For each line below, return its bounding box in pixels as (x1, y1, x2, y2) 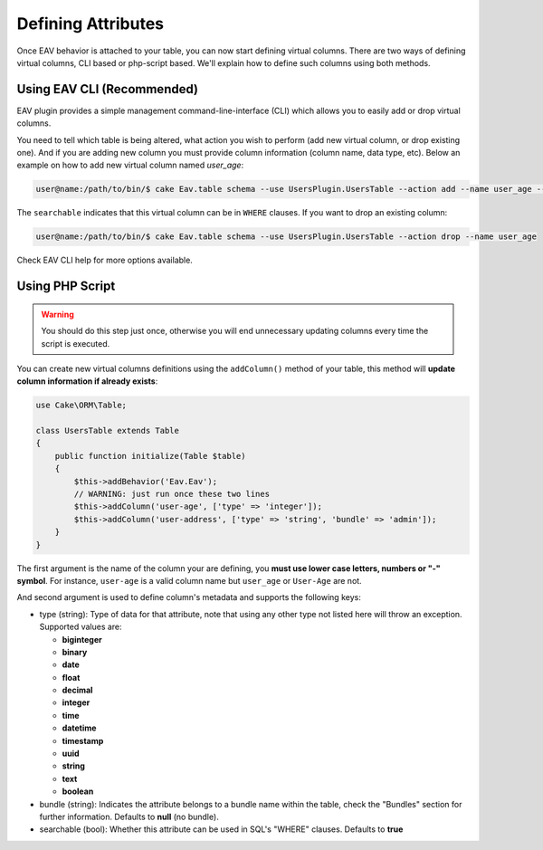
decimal (62, 684, 93, 696)
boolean (62, 786, 94, 797)
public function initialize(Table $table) (54, 451, 246, 461)
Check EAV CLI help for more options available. (16, 254, 194, 266)
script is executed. (41, 338, 110, 349)
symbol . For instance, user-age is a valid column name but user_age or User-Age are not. (16, 575, 362, 586)
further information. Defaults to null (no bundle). (39, 811, 219, 822)
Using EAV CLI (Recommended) (16, 81, 199, 97)
